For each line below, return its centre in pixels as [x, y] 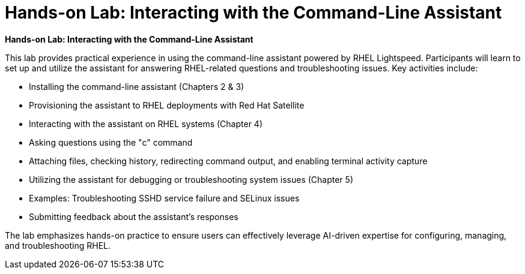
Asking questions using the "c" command [111, 142]
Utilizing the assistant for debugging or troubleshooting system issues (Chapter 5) [191, 179]
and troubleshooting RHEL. [58, 245]
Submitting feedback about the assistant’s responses [134, 216]
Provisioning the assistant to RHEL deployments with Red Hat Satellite [167, 105]
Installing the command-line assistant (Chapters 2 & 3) [137, 86]
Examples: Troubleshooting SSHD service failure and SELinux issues [164, 198]
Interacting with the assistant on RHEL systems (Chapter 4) [146, 124]
